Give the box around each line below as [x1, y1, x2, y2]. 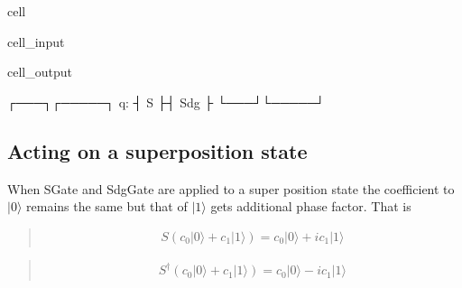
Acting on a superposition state [7, 136, 308, 164]
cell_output [7, 62, 72, 81]
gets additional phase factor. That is [210, 197, 411, 216]
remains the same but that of [26, 197, 188, 216]
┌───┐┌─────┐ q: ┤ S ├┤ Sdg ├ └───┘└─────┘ [7, 92, 326, 111]
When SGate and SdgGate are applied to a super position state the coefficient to [7, 179, 455, 198]
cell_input [7, 32, 65, 51]
